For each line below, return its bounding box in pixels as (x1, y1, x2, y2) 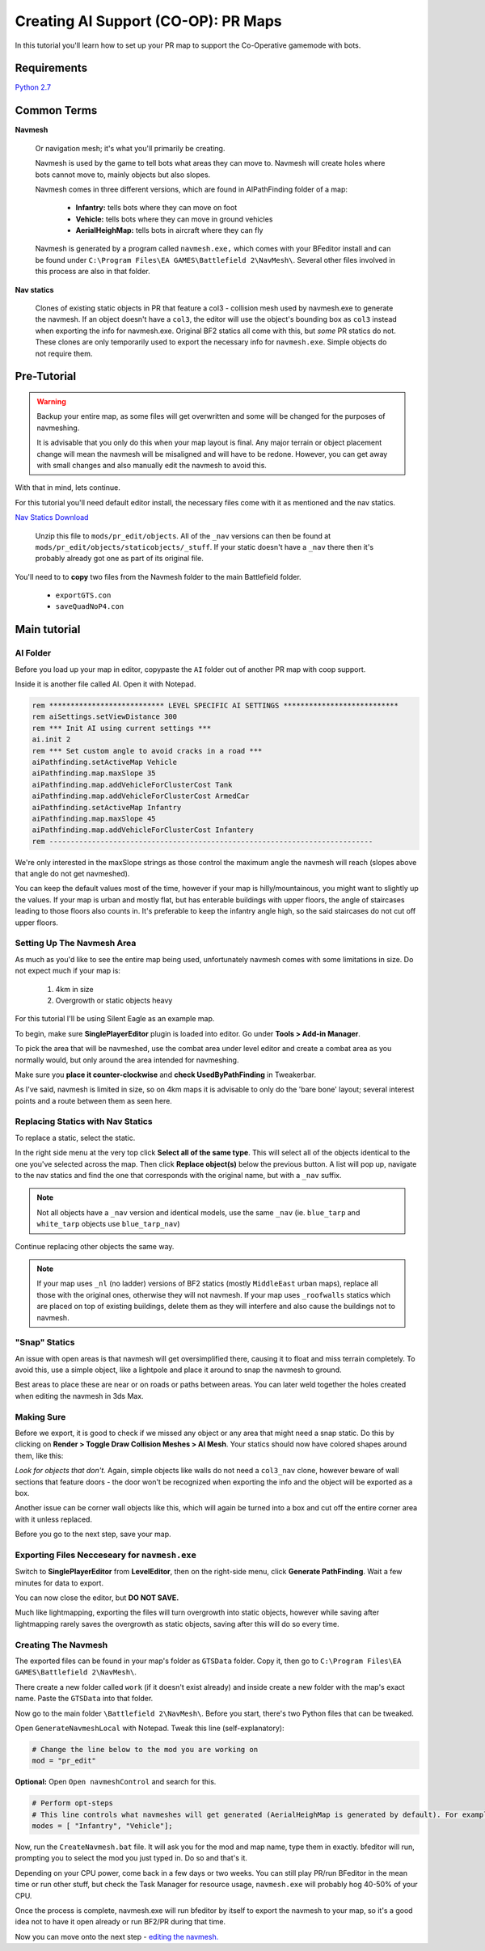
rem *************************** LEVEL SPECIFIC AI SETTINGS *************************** (32, 701, 399, 711)
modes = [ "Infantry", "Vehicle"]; (32, 1822, 173, 1831)
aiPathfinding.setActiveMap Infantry (32, 803, 182, 812)
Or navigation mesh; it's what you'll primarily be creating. (35, 143, 226, 153)
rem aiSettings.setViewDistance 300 (32, 712, 178, 721)
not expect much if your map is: (15, 966, 121, 976)
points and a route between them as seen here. (15, 1096, 173, 1105)
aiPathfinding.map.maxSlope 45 (32, 813, 157, 823)
